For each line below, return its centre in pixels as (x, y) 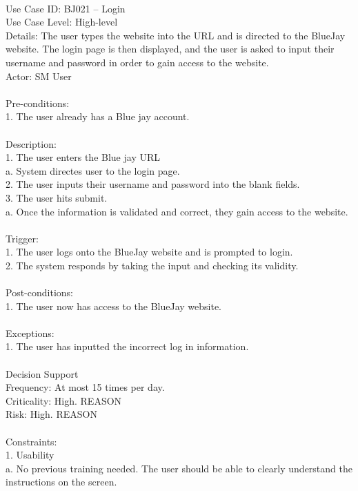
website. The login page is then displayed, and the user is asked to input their (170, 49)
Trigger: (22, 238)
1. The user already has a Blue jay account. (98, 116)
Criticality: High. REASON (64, 400)
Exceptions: (30, 333)
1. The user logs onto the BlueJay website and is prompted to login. (149, 252)
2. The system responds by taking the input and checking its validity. (152, 265)
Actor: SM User (39, 76)
